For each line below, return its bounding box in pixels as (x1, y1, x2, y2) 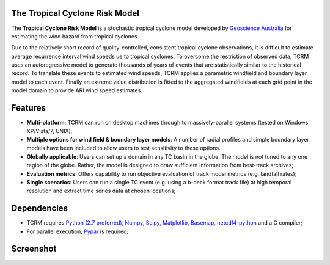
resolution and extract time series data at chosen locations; (26, 187, 176, 195)
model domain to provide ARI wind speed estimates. (11, 87, 143, 94)
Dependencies (11, 203, 68, 214)
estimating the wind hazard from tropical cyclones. (11, 32, 139, 40)
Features (11, 103, 46, 113)
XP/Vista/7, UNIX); (26, 127, 73, 134)
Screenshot (11, 244, 57, 254)
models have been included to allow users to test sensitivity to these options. (26, 144, 221, 152)
